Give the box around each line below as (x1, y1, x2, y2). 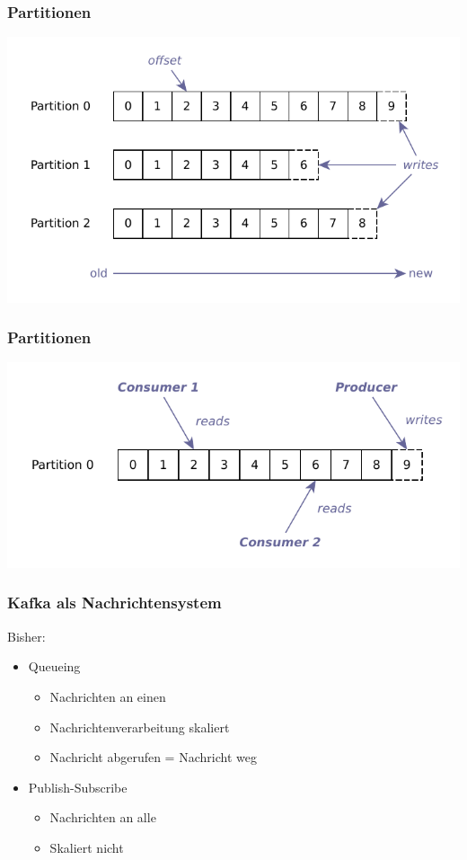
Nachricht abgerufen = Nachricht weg (49, 748, 257, 767)
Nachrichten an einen (49, 687, 166, 705)
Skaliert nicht (49, 838, 124, 856)
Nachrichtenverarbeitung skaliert (49, 717, 230, 736)
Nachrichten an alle (49, 808, 156, 827)
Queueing (28, 657, 81, 676)
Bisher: (7, 626, 46, 645)
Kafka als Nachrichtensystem (7, 591, 222, 614)
